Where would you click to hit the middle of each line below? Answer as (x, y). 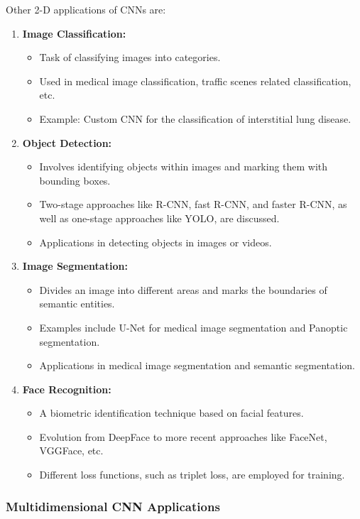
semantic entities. (77, 304)
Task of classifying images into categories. (130, 57)
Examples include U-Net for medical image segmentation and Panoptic (193, 327)
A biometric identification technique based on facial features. (171, 413)
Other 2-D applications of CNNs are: (86, 9)
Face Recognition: (67, 389)
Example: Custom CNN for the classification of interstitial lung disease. (195, 118)
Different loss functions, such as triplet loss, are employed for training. (192, 475)
